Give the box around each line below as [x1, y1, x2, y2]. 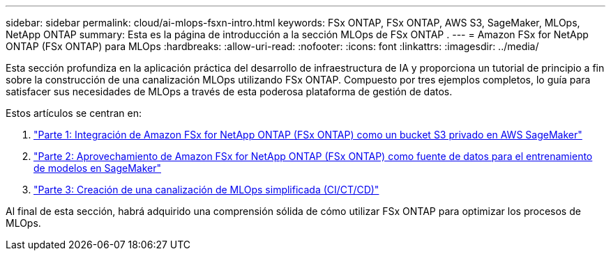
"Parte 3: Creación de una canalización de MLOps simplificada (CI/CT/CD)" [33, 184, 379, 195]
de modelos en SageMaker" [33, 162, 161, 174]
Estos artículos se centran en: [6, 107, 142, 119]
